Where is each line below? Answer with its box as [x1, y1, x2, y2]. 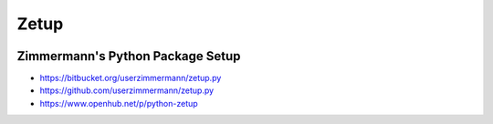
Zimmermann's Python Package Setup [16, 48, 241, 64]
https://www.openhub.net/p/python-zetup [39, 98, 198, 108]
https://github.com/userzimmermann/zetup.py [39, 85, 215, 96]
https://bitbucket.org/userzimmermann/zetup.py [39, 73, 222, 84]
